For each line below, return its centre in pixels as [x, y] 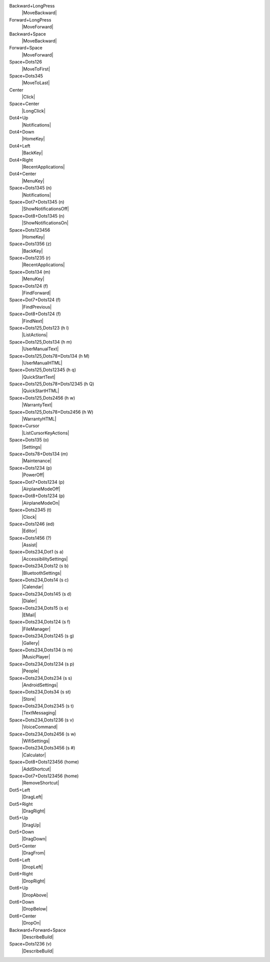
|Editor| [29, 531]
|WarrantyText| [37, 405]
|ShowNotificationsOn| [45, 223]
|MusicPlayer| [36, 657]
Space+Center [24, 104]
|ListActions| [35, 335]
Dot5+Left [20, 790]
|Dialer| [29, 601]
